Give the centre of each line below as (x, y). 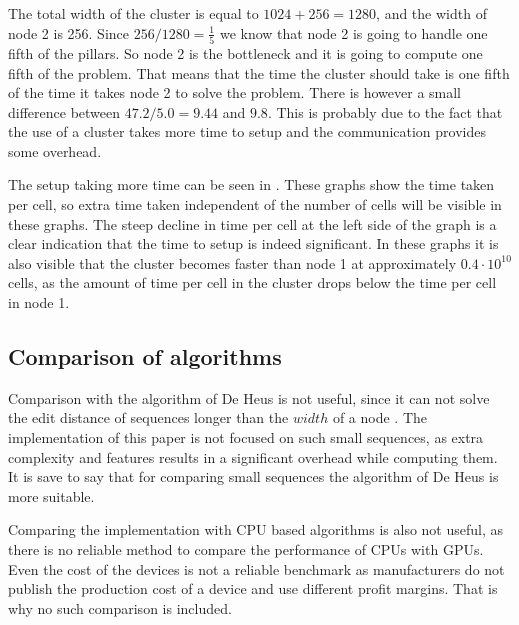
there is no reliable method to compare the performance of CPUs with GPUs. (246, 548)
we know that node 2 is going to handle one (353, 32)
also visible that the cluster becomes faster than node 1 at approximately (232, 262)
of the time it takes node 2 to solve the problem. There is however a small (235, 92)
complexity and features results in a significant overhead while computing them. (253, 456)
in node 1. (39, 302)
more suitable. (51, 495)
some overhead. (55, 150)
